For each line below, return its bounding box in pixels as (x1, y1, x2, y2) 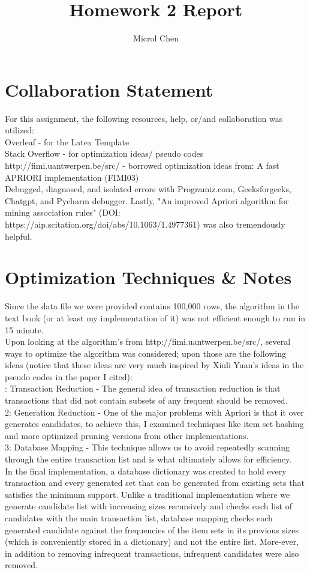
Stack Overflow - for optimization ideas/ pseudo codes (5, 147, 204, 160)
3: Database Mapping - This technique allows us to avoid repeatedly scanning (5, 441, 290, 453)
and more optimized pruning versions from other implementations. (5, 429, 249, 441)
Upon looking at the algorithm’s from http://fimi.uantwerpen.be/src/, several (5, 335, 291, 348)
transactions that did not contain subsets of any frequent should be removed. (5, 394, 288, 407)
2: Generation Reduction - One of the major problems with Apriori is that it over (5, 405, 304, 418)
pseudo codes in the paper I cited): (5, 370, 133, 383)
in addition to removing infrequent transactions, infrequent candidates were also (5, 547, 299, 559)
